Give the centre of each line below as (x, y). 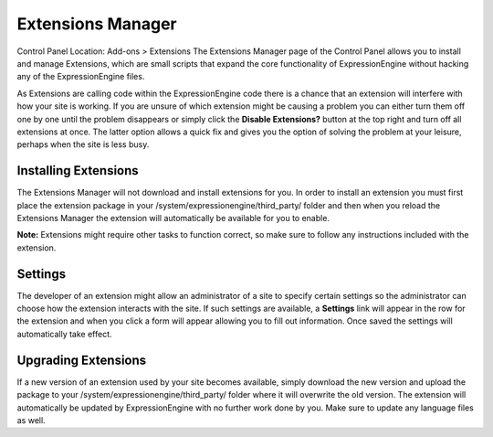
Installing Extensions (78, 171)
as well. (31, 420)
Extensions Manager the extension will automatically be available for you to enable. (173, 218)
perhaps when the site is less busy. (83, 144)
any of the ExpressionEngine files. (81, 77)
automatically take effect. (65, 334)
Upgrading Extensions (82, 360)
